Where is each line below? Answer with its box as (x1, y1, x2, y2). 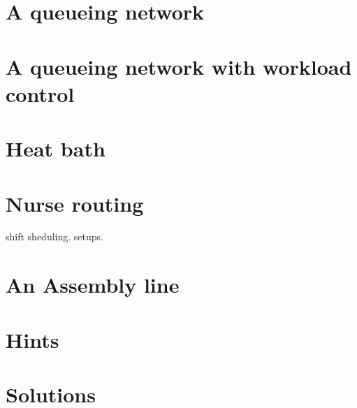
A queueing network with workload (6, 52, 352, 80)
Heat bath (6, 134, 105, 163)
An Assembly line (6, 270, 180, 299)
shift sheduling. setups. (6, 229, 103, 244)
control (6, 79, 75, 108)
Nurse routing (6, 189, 144, 217)
